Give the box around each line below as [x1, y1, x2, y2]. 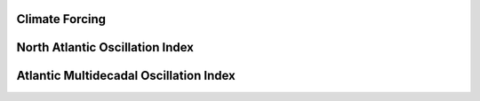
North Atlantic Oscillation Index [16, 40, 195, 55]
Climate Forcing [16, 12, 107, 27]
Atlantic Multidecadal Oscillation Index [16, 68, 236, 83]
